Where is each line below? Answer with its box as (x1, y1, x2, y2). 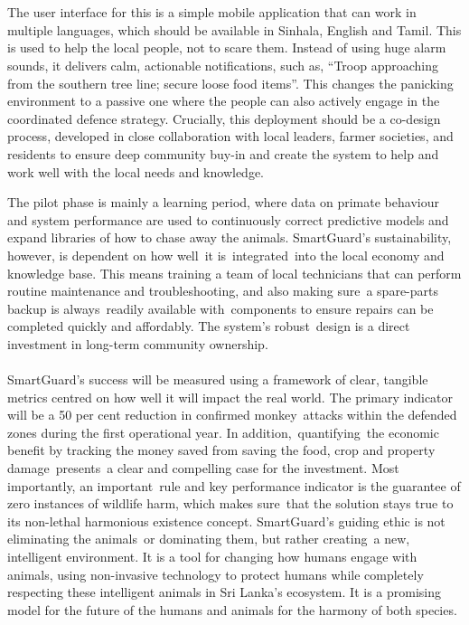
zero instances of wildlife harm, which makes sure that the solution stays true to (7, 494, 454, 513)
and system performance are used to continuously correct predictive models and (7, 210, 449, 229)
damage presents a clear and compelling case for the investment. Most (7, 459, 399, 478)
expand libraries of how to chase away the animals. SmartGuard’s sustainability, (7, 228, 452, 247)
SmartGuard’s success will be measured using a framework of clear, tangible (7, 370, 428, 389)
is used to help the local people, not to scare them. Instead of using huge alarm (7, 38, 446, 57)
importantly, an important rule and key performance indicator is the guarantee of (7, 476, 461, 495)
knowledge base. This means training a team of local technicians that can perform (7, 263, 462, 282)
